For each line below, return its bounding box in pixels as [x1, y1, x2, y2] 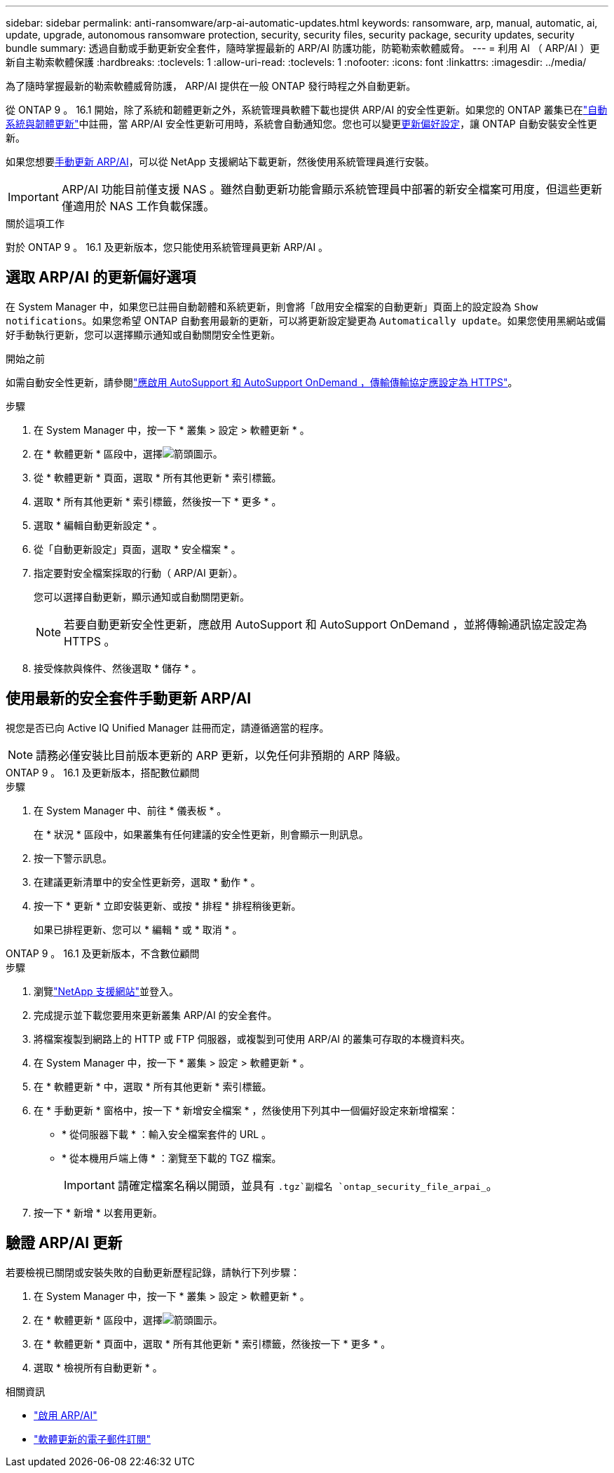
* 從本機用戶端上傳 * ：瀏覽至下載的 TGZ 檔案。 [62, 1151, 282, 1164]
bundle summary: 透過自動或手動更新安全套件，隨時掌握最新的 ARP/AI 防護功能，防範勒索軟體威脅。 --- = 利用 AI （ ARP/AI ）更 [6, 42, 600, 54]
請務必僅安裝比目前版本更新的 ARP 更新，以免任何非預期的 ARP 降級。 [36, 748, 407, 762]
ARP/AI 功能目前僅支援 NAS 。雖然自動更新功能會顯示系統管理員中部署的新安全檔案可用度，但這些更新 [61, 182, 603, 196]
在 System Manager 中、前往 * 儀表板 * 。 [34, 804, 227, 816]
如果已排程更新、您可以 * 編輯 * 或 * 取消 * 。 [34, 923, 243, 936]
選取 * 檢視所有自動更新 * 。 [34, 1361, 163, 1373]
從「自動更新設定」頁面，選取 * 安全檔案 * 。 [34, 542, 241, 555]
